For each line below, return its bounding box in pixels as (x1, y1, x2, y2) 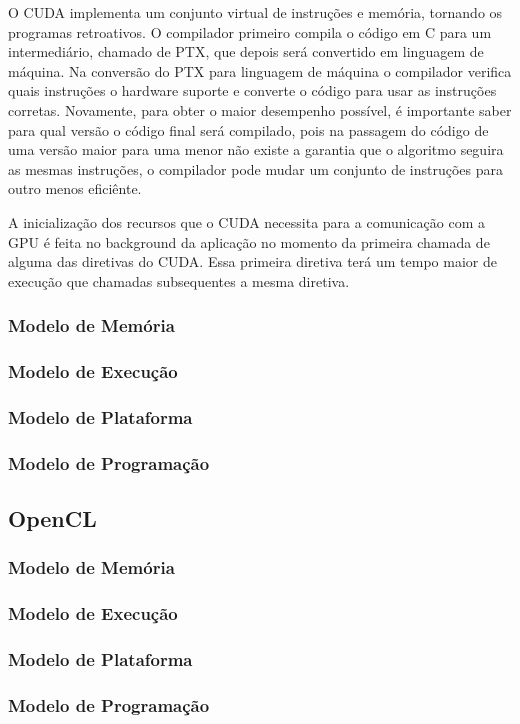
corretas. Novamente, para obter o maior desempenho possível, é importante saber (8, 99, 512, 120)
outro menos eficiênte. (8, 178, 142, 199)
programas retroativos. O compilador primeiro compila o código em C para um (8, 21, 492, 42)
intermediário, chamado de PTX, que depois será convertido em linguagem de (8, 41, 484, 62)
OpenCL (8, 503, 97, 534)
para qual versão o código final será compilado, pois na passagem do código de (8, 119, 489, 140)
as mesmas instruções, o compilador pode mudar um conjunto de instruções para (8, 158, 503, 179)
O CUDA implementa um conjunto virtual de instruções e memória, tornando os (8, 2, 503, 22)
